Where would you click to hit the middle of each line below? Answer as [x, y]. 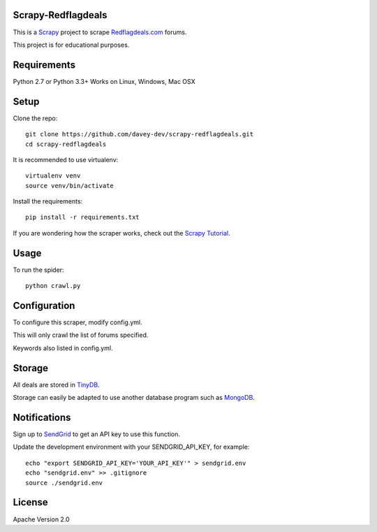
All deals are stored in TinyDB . [57, 384]
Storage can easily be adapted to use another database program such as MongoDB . [134, 398]
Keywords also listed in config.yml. [63, 348]
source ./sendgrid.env [64, 483]
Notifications [42, 417]
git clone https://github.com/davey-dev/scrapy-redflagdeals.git [140, 134]
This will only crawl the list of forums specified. [81, 335]
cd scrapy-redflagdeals [66, 144]
